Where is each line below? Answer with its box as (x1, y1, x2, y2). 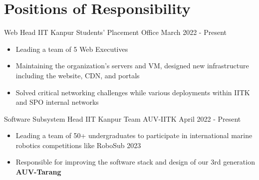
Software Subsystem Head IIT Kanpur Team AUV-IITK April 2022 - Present (4, 113, 241, 124)
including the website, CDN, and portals (15, 70, 140, 80)
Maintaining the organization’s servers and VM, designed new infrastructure (15, 60, 249, 71)
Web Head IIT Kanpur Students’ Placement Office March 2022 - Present (4, 27, 227, 37)
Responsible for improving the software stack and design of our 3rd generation (15, 157, 255, 167)
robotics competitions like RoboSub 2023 (15, 140, 141, 150)
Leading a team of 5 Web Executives (15, 43, 128, 54)
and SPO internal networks (15, 97, 99, 107)
